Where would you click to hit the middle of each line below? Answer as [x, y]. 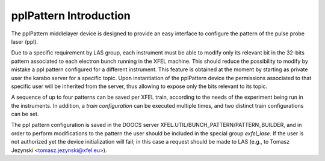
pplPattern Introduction [71, 16]
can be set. [25, 114]
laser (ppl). [25, 41]
